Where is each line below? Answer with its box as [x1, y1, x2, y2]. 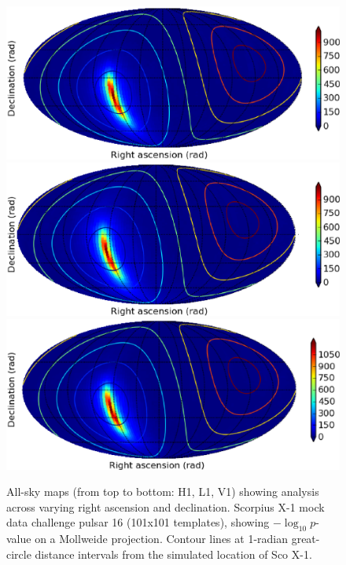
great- [291, 530, 320, 547]
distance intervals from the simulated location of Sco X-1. [35, 545, 312, 562]
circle [6, 545, 31, 562]
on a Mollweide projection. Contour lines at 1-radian [35, 530, 288, 547]
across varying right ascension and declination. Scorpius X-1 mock [6, 498, 325, 515]
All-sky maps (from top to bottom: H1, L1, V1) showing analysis [6, 483, 319, 500]
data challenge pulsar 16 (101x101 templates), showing [6, 514, 270, 530]
